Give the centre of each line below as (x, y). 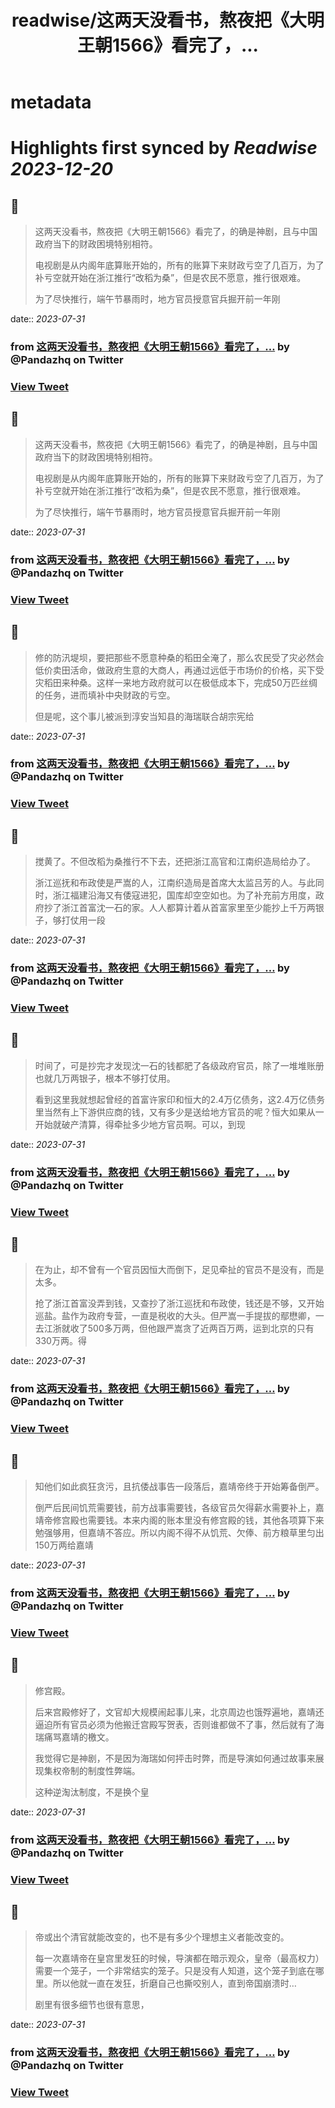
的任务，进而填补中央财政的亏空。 (105, 695)
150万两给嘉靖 (64, 1545)
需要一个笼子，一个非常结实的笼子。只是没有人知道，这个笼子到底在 (175, 1971)
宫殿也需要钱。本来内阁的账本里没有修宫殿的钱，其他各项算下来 (193, 1520)
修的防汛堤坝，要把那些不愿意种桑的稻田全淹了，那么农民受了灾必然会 (179, 657)
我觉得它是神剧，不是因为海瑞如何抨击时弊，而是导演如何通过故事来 (175, 1758)
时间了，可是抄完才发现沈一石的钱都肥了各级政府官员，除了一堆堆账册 (179, 1065)
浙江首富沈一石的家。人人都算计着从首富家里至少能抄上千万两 (188, 908)
